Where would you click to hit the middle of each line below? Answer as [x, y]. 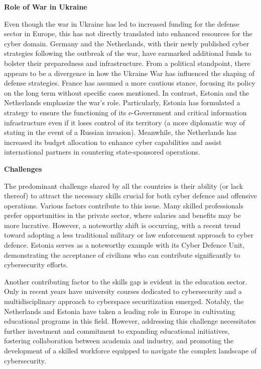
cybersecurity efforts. [36, 265]
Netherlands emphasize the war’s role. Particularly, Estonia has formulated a [122, 102]
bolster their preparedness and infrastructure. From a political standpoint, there [127, 63]
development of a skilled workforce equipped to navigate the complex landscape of [130, 350]
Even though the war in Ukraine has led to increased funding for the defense [122, 23]
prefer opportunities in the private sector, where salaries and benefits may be [122, 215]
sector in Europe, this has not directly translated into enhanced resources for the [128, 33]
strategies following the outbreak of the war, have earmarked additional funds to [128, 53]
